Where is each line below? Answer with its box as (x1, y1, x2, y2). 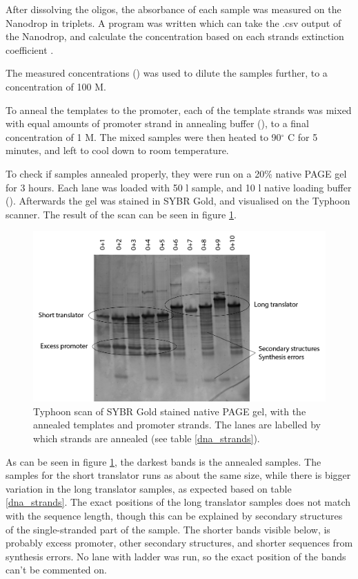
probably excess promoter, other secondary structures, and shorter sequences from (6, 535, 353, 550)
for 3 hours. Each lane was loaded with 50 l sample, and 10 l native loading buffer (6, 180, 352, 194)
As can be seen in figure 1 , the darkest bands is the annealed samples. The (6, 454, 321, 468)
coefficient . (6, 42, 54, 57)
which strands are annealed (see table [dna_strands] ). (33, 430, 260, 445)
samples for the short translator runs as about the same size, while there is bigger (6, 468, 351, 482)
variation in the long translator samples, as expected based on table (6, 481, 292, 495)
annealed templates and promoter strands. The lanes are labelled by (33, 417, 321, 432)
